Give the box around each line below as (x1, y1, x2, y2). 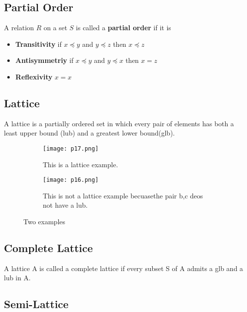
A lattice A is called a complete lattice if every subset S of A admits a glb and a (4, 263, 243, 273)
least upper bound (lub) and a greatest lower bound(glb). (4, 128, 175, 138)
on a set (43, 22, 68, 33)
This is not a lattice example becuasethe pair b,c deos (43, 190, 203, 200)
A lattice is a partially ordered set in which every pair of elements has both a (4, 118, 234, 128)
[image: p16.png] (43, 176, 99, 184)
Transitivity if (15, 39, 62, 49)
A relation (4, 22, 34, 33)
